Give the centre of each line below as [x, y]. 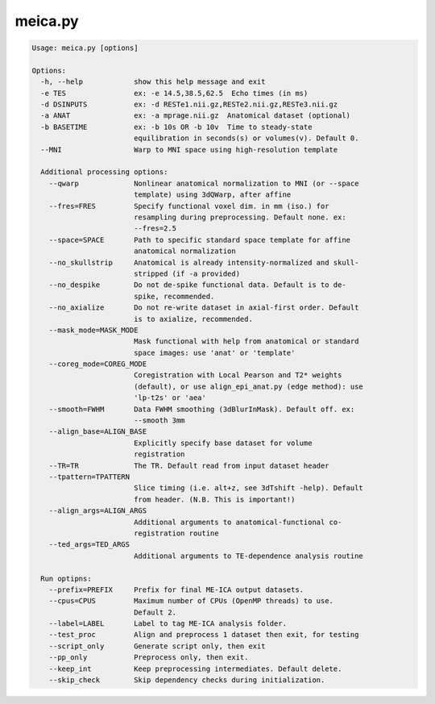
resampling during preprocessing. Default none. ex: [240, 217]
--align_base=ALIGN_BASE [98, 432]
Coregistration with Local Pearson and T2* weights [238, 375]
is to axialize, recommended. [193, 319]
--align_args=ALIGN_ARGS [98, 511]
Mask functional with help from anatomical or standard [246, 342]
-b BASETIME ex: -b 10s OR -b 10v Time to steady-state [176, 127]
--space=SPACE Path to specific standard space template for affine [199, 240]
